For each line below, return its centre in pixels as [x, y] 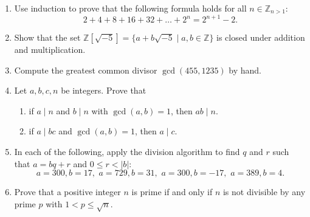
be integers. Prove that [104, 90]
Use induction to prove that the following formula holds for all [130, 8]
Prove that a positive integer [67, 192]
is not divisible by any [264, 192]
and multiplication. [50, 50]
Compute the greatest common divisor [86, 70]
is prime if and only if [172, 192]
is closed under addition [261, 37]
